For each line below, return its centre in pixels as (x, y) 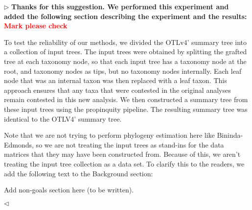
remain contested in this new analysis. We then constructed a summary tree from (126, 99)
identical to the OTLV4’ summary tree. (63, 118)
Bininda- (230, 135)
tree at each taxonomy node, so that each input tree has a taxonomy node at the (125, 61)
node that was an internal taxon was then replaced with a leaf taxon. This (115, 80)
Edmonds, (19, 144)
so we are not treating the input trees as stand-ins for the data (130, 144)
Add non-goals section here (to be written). (69, 190)
